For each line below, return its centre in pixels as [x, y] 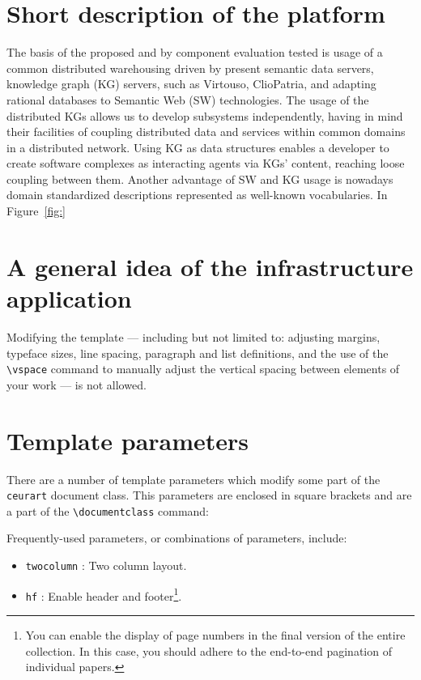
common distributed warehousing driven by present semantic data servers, [190, 68]
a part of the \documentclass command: [108, 510]
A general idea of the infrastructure [210, 266]
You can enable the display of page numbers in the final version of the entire [215, 635]
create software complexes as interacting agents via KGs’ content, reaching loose [206, 163]
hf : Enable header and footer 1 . [104, 594]
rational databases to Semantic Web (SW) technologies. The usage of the [188, 99]
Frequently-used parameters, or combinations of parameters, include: [177, 538]
